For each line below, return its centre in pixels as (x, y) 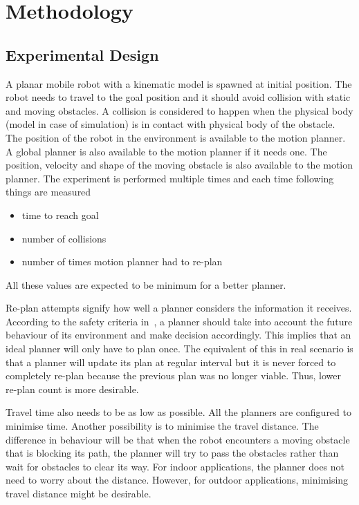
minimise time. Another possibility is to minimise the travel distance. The (162, 426)
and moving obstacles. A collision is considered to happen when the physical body (179, 110)
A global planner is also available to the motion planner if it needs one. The (166, 151)
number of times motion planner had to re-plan (122, 261)
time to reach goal (60, 215)
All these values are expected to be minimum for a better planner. (146, 284)
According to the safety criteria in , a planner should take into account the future (179, 321)
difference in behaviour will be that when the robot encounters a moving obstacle (178, 439)
